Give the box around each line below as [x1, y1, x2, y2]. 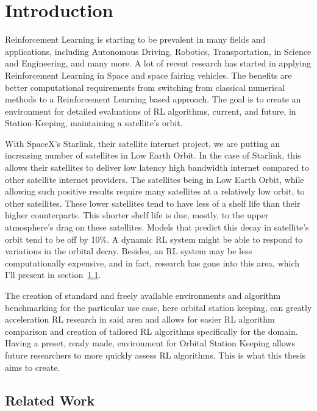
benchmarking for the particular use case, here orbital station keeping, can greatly [5, 301, 312, 313]
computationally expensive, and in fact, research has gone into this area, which [5, 256, 300, 269]
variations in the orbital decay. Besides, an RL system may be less [5, 245, 252, 257]
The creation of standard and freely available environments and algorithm [5, 289, 281, 301]
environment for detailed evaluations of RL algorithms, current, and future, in [5, 104, 296, 117]
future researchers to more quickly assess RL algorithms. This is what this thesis [5, 348, 306, 361]
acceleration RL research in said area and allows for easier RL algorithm [5, 313, 275, 326]
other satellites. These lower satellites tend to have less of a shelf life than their [5, 196, 301, 209]
